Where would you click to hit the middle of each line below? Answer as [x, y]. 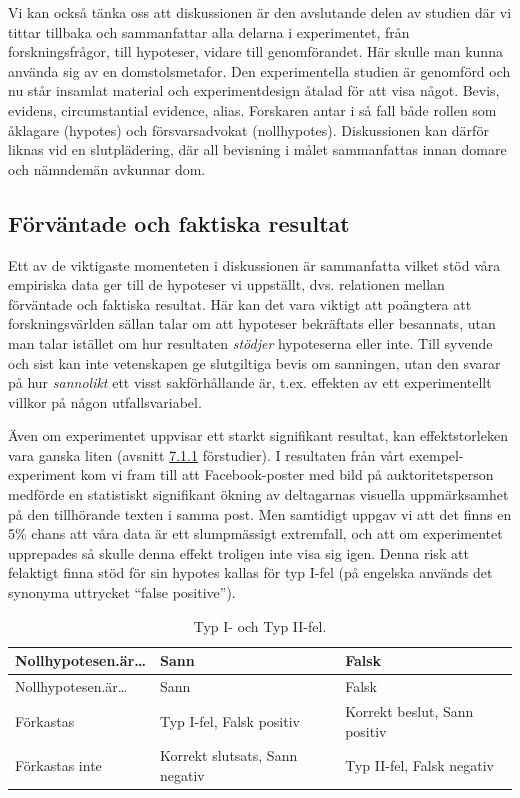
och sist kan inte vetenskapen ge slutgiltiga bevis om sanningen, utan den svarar [254, 362]
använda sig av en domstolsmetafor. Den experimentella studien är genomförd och [259, 70]
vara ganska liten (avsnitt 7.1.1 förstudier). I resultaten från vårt [206, 454]
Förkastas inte [58, 765]
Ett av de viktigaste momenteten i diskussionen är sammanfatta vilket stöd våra [254, 264]
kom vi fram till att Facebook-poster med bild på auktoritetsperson [287, 474]
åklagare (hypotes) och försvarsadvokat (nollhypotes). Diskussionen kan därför [248, 129]
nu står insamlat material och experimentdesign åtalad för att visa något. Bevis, [254, 90]
